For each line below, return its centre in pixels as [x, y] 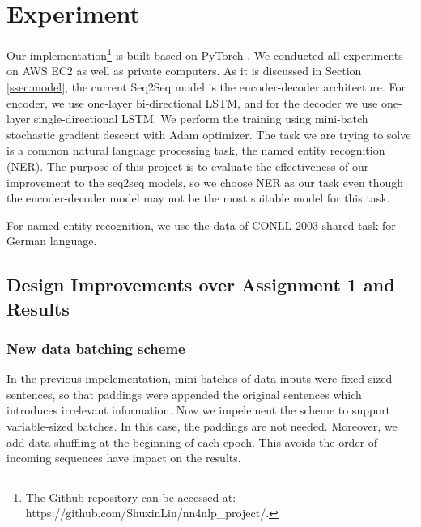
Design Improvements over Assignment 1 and [201, 285]
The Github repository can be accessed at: [131, 497]
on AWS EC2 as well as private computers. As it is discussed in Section [184, 71]
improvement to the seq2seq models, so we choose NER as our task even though [205, 182]
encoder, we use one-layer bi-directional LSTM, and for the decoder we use [192, 102]
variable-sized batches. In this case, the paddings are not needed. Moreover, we [202, 426]
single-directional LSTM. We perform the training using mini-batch [201, 119]
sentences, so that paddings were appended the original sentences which [184, 394]
